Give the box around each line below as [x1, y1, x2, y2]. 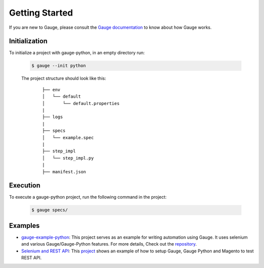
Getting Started [9, 7, 73, 18]
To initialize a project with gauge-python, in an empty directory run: [9, 50, 145, 56]
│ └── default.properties [42, 101, 120, 106]
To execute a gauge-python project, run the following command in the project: [9, 194, 167, 200]
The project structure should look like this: [21, 76, 106, 82]
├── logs [42, 114, 63, 120]
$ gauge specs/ [31, 207, 68, 213]
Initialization [9, 37, 48, 45]
